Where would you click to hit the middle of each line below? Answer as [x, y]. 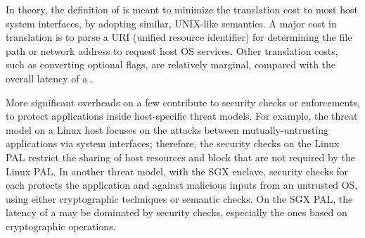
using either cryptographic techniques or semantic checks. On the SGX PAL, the [179, 198]
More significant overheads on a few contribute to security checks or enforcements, [183, 102]
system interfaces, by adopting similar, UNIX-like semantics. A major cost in [171, 23]
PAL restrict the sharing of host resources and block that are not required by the [180, 157]
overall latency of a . [50, 78]
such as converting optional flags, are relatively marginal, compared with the [171, 64]
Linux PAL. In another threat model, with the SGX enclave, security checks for [177, 171]
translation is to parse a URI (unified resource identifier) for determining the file [179, 37]
